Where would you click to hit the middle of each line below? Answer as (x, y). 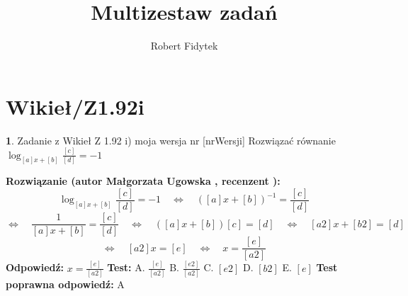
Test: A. (126, 267)
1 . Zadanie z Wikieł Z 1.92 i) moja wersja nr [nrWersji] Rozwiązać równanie (171, 140)
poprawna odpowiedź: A (65, 284)
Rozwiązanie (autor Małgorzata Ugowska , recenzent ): (143, 181)
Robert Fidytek (184, 46)
